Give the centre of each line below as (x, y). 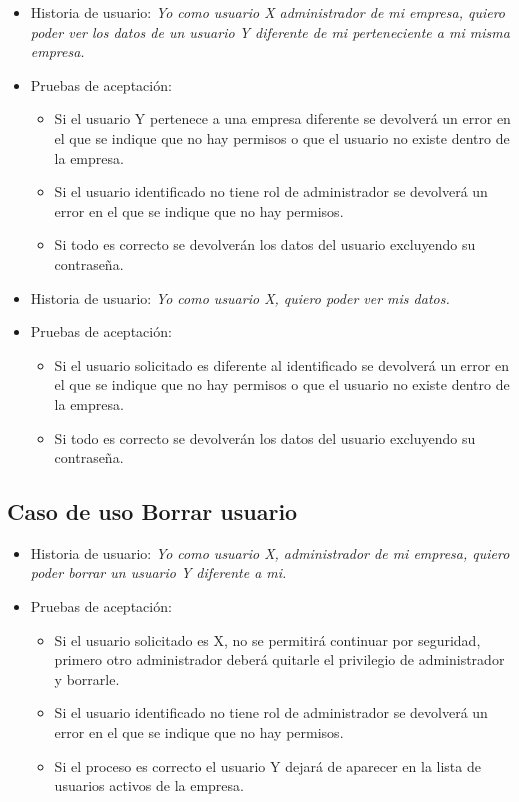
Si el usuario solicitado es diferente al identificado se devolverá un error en (281, 364)
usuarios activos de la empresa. (149, 785)
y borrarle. (87, 678)
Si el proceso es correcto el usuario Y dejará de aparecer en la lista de (267, 765)
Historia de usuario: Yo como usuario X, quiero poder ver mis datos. (240, 297)
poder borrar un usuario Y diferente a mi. (158, 572)
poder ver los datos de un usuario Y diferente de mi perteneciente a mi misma (270, 31)
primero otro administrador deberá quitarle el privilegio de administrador (279, 659)
